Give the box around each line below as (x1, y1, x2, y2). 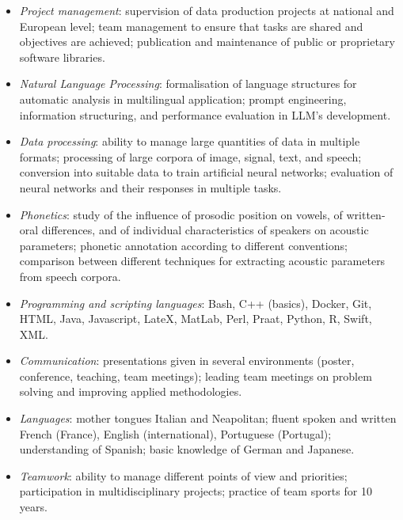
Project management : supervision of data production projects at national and (19, 2, 394, 18)
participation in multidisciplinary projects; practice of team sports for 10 (19, 483, 372, 499)
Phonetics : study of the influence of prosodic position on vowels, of (19, 206, 343, 222)
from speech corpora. (19, 268, 121, 284)
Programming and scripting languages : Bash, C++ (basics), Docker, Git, (19, 294, 372, 311)
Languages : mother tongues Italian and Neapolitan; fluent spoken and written (19, 410, 397, 427)
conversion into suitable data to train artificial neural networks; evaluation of (19, 164, 393, 180)
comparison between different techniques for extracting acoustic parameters (19, 252, 386, 269)
